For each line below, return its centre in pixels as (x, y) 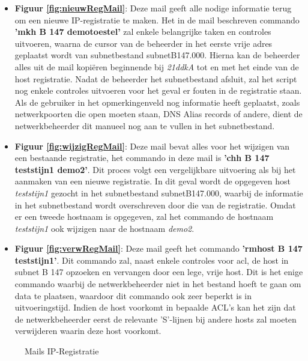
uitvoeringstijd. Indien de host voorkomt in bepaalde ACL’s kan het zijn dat (155, 307)
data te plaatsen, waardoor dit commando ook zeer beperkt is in (133, 295)
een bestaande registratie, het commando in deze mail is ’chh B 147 (142, 158)
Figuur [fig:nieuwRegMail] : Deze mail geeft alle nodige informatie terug (153, 8)
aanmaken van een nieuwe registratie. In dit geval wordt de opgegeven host (152, 181)
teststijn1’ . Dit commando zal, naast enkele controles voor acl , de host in (152, 260)
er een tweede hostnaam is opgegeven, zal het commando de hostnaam (144, 217)
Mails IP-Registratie (62, 351)
